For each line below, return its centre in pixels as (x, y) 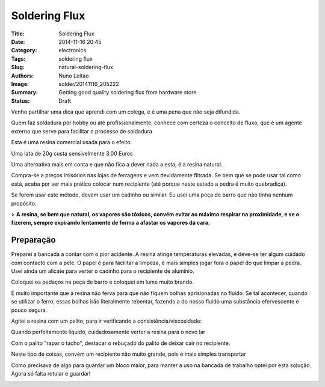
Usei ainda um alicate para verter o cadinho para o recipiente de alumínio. (103, 271)
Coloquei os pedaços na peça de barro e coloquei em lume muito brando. (102, 282)
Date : (18, 41)
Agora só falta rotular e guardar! (51, 373)
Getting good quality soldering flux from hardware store (128, 93)
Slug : (18, 67)
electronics (73, 50)
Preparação (33, 240)
